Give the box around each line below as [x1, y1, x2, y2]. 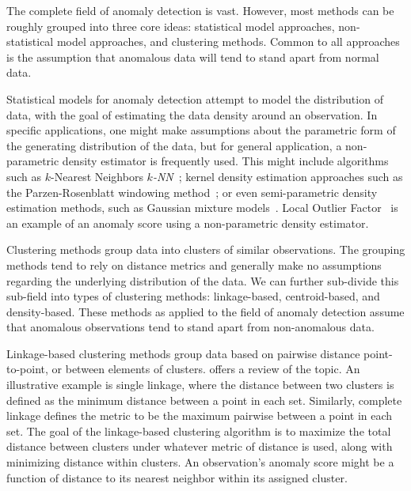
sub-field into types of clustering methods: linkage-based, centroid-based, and [6, 288, 380, 304]
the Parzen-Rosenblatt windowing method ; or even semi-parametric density [6, 183, 378, 200]
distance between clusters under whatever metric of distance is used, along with [6, 438, 393, 455]
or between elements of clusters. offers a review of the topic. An [51, 361, 360, 377]
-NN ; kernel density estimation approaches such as [152, 168, 403, 184]
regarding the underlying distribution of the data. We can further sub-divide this [6, 272, 399, 289]
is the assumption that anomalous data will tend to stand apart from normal [6, 48, 379, 65]
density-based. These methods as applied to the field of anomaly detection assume [6, 303, 405, 319]
